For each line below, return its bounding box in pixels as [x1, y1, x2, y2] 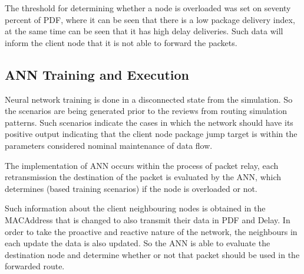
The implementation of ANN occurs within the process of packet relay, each [5, 159, 279, 171]
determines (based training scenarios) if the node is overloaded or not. [5, 182, 257, 194]
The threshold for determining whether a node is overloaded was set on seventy [5, 2, 291, 14]
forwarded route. [5, 260, 65, 272]
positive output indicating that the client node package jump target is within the [5, 128, 298, 140]
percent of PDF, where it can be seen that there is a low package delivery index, [5, 13, 295, 25]
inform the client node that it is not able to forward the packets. [5, 36, 237, 48]
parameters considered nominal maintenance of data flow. [5, 139, 213, 151]
